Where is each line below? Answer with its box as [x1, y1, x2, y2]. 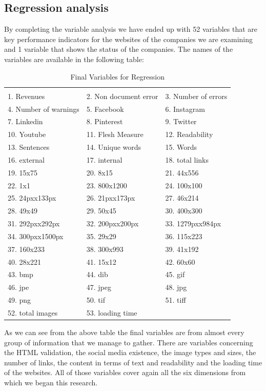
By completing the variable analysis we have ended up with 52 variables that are [4, 24, 258, 34]
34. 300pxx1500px [8, 230, 64, 241]
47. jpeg [86, 282, 112, 292]
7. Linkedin [8, 116, 43, 127]
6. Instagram [165, 103, 206, 114]
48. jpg [165, 282, 187, 292]
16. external [8, 154, 45, 165]
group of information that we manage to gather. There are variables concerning [4, 337, 253, 347]
